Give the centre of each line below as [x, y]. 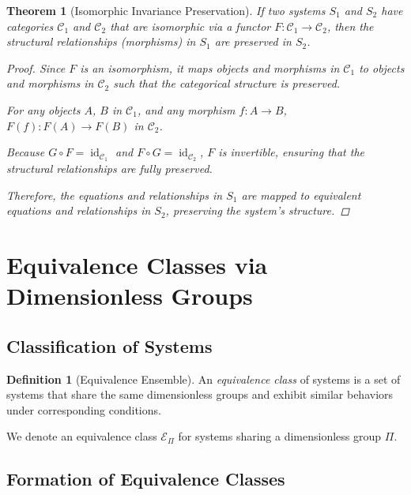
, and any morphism [186, 109]
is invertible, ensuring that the [291, 152]
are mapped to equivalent [301, 195]
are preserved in [253, 41]
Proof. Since [36, 67]
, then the [350, 26]
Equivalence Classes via [137, 264]
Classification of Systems [109, 345]
